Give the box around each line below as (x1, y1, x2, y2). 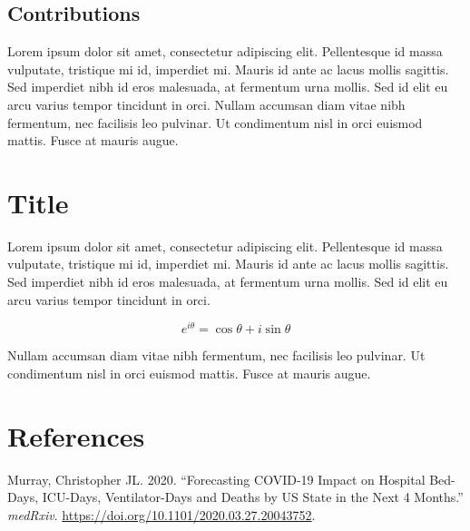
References (7, 417, 145, 454)
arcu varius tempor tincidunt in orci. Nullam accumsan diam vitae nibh (7, 94, 406, 113)
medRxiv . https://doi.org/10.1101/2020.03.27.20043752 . (7, 505, 316, 524)
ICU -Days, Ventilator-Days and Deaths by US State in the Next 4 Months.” (42, 487, 464, 506)
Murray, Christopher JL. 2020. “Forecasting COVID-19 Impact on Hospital (7, 469, 426, 488)
